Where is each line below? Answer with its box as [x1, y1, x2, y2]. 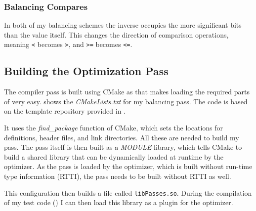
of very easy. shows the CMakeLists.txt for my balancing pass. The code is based [4, 96, 248, 106]
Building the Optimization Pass [4, 63, 169, 79]
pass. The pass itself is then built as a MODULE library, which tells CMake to [4, 142, 242, 152]
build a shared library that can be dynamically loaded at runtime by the [4, 151, 224, 162]
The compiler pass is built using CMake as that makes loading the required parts [4, 86, 250, 97]
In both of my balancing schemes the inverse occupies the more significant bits [4, 20, 242, 30]
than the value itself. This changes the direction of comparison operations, [4, 29, 229, 40]
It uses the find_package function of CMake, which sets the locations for [4, 123, 223, 133]
